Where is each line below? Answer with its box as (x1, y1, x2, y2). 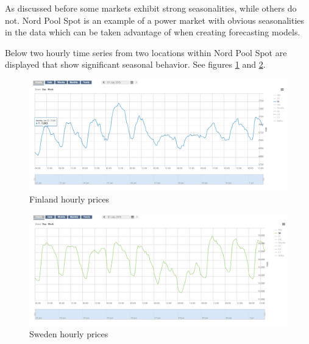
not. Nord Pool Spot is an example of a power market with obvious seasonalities (5, 13, 305, 26)
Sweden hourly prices (29, 328, 108, 340)
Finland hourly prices (29, 193, 110, 206)
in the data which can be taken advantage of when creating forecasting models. (5, 26, 300, 38)
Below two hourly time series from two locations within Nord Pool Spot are (5, 46, 287, 59)
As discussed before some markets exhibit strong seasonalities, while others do (5, 2, 297, 14)
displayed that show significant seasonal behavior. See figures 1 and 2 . (5, 58, 266, 71)
